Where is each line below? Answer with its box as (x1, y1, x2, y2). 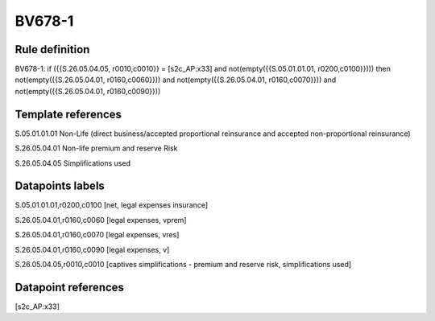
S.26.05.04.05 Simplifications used (14, 158, 130, 168)
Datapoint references (14, 280, 125, 294)
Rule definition (14, 43, 90, 56)
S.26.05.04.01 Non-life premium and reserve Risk (14, 143, 178, 153)
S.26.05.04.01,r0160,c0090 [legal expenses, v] (14, 245, 170, 254)
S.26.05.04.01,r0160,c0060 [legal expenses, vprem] (14, 215, 187, 224)
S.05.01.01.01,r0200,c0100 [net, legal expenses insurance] (14, 200, 209, 210)
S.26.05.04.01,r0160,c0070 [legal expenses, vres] (14, 230, 180, 240)
